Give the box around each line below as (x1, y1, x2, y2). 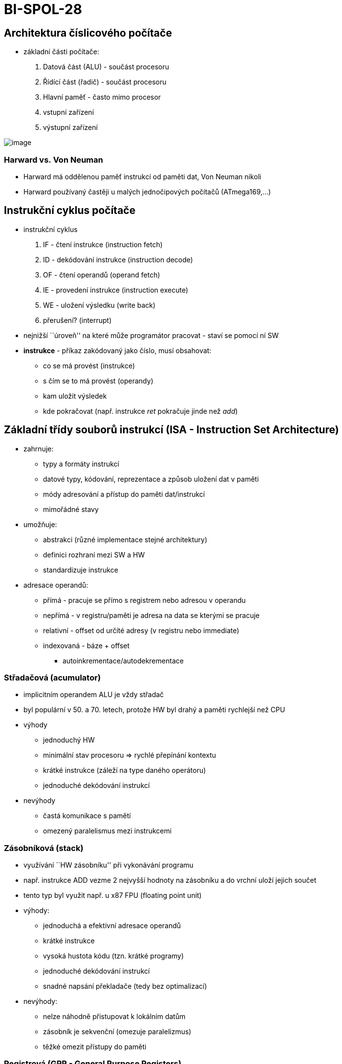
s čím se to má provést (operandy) (43, 376, 153, 385)
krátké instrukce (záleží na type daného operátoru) (43, 766, 206, 775)
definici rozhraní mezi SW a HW (43, 550, 145, 559)
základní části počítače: (23, 47, 100, 56)
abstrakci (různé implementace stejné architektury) (43, 535, 208, 544)
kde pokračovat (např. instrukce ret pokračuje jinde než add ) (43, 406, 238, 415)
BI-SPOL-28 (4, 1, 82, 18)
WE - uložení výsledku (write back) (43, 300, 156, 309)
